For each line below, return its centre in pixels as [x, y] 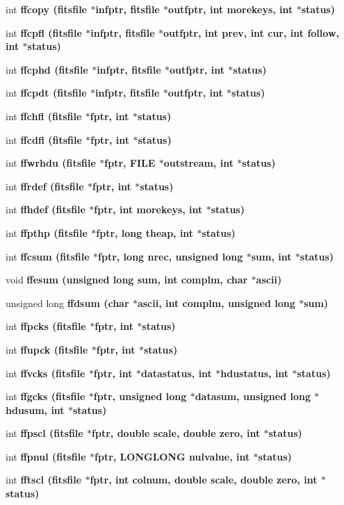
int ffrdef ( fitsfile [45, 186]
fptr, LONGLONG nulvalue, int [172, 456]
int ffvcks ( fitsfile [46, 373]
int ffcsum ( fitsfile [48, 256]
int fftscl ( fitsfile [44, 480]
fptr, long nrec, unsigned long [171, 256]
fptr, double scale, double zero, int [176, 433]
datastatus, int [176, 373]
